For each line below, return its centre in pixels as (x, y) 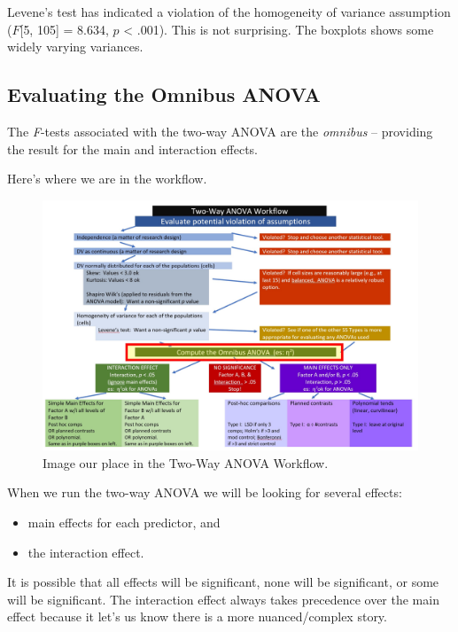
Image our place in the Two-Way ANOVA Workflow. (186, 462)
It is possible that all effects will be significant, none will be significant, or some (223, 582)
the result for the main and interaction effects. (132, 148)
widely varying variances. (75, 47)
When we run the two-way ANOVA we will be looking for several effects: (205, 492)
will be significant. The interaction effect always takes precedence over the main (223, 599)
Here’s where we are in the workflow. (107, 179)
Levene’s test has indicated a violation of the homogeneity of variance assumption (229, 12)
